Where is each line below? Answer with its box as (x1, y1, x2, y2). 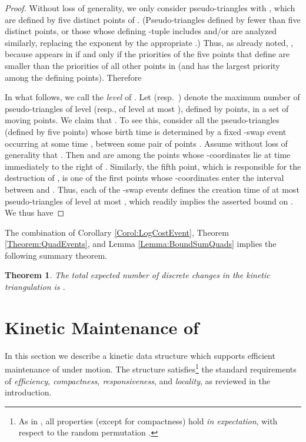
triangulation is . (5, 281, 65, 293)
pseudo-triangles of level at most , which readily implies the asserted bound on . (5, 194, 293, 207)
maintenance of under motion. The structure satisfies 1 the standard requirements (5, 361, 297, 375)
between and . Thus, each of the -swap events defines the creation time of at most (5, 183, 300, 195)
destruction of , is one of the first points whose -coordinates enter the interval (5, 171, 284, 184)
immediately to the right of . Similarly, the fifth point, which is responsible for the (5, 160, 301, 172)
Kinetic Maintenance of (5, 315, 199, 339)
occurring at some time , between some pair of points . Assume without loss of (5, 137, 288, 149)
